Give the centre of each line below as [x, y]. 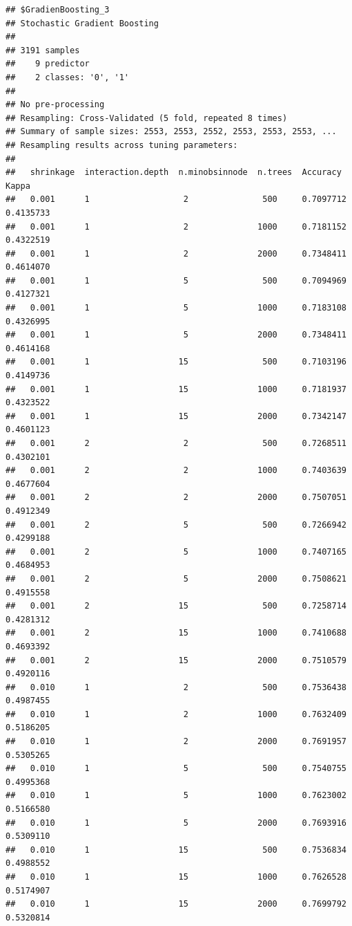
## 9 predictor [48, 64]
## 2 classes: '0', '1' [67, 77]
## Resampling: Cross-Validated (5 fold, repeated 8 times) [147, 118]
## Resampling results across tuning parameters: [122, 145]
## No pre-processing [55, 105]
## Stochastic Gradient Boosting [82, 23]
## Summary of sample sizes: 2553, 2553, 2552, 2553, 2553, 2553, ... [171, 132]
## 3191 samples [43, 50]
